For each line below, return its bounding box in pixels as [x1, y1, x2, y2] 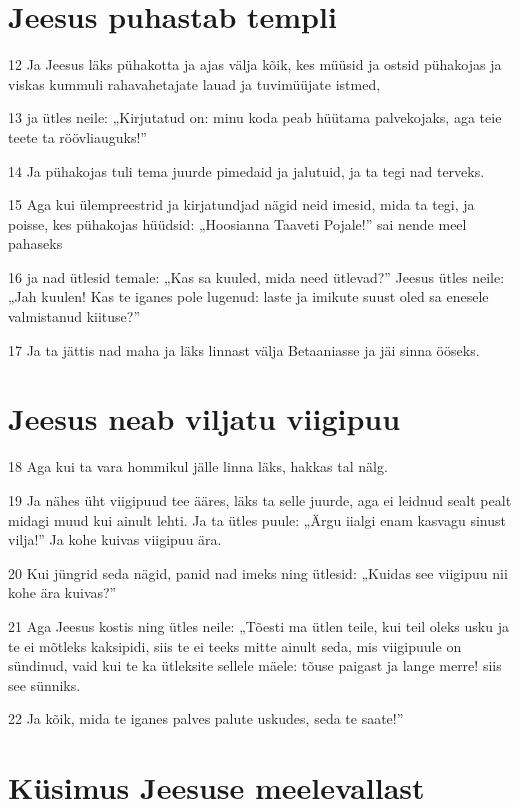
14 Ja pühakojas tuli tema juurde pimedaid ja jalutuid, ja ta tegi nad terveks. [8, 160, 485, 181]
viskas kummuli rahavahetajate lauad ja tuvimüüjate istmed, [8, 73, 381, 94]
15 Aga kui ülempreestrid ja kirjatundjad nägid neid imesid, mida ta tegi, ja [8, 194, 475, 215]
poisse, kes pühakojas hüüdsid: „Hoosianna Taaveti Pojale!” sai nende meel [8, 213, 467, 234]
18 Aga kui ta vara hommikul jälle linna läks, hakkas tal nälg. [8, 456, 388, 477]
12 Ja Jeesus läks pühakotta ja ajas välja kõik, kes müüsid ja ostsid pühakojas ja [8, 54, 502, 75]
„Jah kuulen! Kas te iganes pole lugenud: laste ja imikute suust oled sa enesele [8, 286, 489, 307]
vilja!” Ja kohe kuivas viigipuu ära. [8, 529, 222, 550]
